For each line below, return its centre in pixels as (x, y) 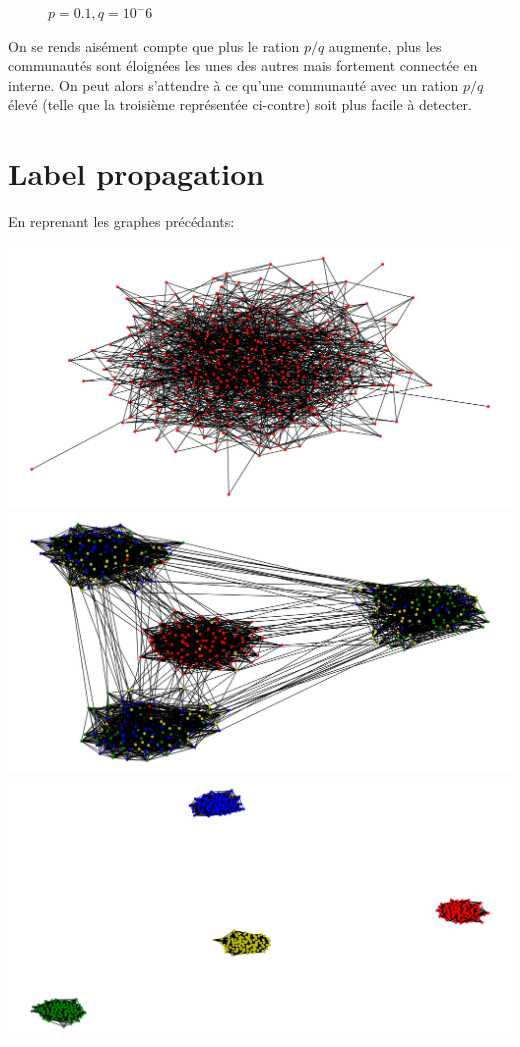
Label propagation (136, 173)
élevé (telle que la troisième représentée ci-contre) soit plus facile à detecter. (240, 104)
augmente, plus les (385, 45)
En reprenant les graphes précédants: (121, 221)
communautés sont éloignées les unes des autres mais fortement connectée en (243, 65)
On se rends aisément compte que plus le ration (154, 45)
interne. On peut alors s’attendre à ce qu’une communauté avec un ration (233, 84)
